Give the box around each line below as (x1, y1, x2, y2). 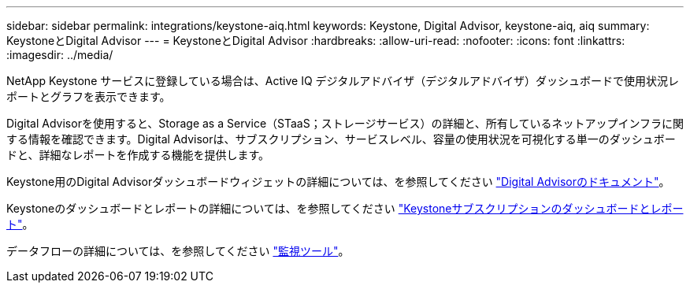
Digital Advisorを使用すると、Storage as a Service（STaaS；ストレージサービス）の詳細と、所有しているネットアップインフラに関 (6, 117, 684, 130)
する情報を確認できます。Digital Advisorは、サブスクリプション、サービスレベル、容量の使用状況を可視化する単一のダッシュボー (6, 132, 676, 146)
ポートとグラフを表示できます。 (6, 90, 171, 103)
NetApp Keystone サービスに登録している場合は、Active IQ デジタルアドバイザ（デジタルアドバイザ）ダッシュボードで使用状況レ (6, 74, 679, 87)
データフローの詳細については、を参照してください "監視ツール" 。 (6, 244, 350, 258)
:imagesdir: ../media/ (6, 48, 113, 61)
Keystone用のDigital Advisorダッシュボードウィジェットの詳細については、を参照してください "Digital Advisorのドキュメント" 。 (6, 175, 670, 188)
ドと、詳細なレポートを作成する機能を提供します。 (6, 148, 270, 161)
